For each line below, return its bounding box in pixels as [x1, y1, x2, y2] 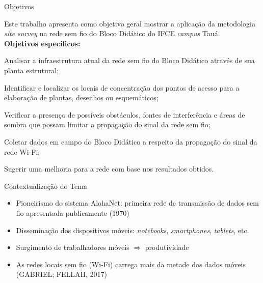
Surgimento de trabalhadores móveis [16, 242, 129, 252]
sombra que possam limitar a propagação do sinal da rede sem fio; [4, 119, 211, 130]
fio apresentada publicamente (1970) [16, 207, 129, 218]
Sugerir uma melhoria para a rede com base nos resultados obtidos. [4, 163, 214, 174]
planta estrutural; [4, 65, 59, 75]
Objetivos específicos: [4, 38, 81, 48]
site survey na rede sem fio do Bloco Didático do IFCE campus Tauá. [4, 28, 220, 39]
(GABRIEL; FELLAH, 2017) [16, 269, 108, 279]
